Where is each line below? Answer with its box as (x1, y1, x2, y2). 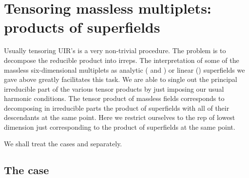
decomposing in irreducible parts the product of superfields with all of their (4, 102, 230, 113)
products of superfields (4, 17, 160, 37)
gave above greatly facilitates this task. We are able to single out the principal (4, 74, 237, 84)
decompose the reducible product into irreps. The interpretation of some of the (4, 55, 239, 65)
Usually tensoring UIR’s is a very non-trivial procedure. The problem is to (4, 45, 226, 56)
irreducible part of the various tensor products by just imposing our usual (4, 83, 224, 94)
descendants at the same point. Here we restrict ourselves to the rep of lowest (4, 112, 235, 122)
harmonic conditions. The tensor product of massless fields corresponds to (4, 93, 225, 103)
